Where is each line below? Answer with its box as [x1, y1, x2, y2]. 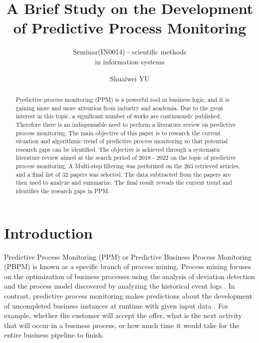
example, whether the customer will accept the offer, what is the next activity [4, 310, 242, 321]
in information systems [95, 56, 165, 66]
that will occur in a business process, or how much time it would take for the [4, 320, 240, 330]
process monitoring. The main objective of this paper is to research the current [15, 128, 221, 137]
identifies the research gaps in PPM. [15, 187, 110, 195]
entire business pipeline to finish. [4, 330, 104, 340]
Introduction [4, 222, 93, 243]
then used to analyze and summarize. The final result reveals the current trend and [15, 178, 232, 187]
